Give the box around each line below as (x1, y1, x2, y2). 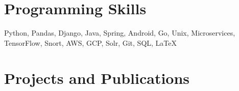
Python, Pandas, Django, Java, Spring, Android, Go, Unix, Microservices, (4, 27, 235, 38)
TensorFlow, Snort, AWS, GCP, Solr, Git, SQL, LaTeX (4, 37, 177, 48)
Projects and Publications (4, 67, 190, 88)
